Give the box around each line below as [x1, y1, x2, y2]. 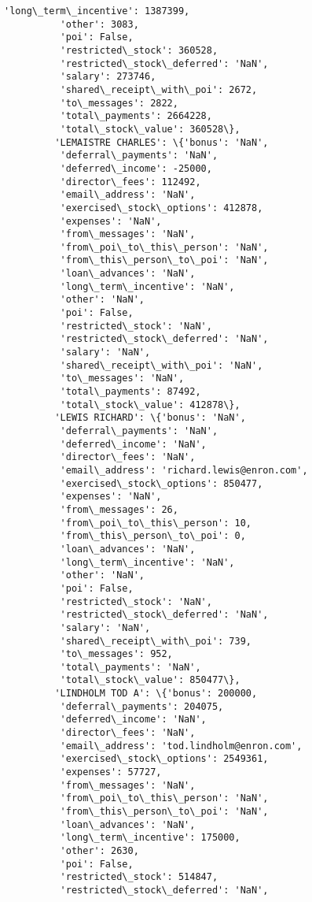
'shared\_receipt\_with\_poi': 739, [60, 635, 251, 647]
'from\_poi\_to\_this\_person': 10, [60, 517, 251, 529]
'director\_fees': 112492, [60, 176, 201, 187]
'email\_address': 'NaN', [60, 189, 196, 201]
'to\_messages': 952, [60, 648, 173, 660]
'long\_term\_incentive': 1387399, [4, 6, 190, 17]
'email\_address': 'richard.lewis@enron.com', [60, 464, 308, 476]
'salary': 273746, [60, 71, 156, 83]
